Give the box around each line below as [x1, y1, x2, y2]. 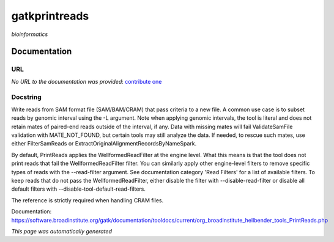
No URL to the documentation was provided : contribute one [11, 78, 162, 85]
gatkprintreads [11, 9, 89, 23]
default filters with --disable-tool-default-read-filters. [11, 185, 146, 193]
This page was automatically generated [11, 227, 113, 235]
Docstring [11, 93, 42, 101]
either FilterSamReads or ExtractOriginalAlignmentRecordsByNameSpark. [11, 140, 197, 147]
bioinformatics [11, 31, 48, 38]
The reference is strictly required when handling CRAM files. [11, 196, 164, 204]
